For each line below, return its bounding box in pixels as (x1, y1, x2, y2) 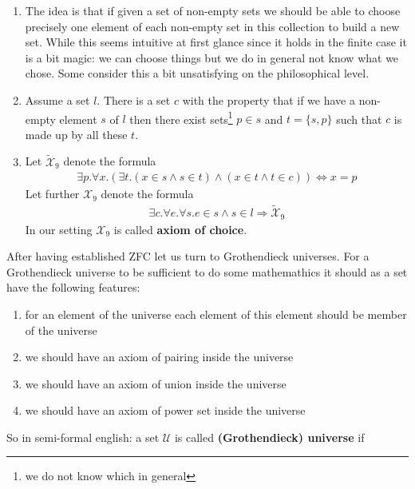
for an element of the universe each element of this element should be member (25, 305, 407, 322)
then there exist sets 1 (129, 108, 233, 127)
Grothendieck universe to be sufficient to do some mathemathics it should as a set (6, 263, 408, 280)
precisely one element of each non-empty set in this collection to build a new (25, 18, 400, 34)
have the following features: (6, 279, 140, 296)
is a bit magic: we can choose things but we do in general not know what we (25, 49, 399, 66)
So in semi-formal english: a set (6, 428, 160, 445)
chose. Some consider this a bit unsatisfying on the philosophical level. (25, 65, 370, 81)
